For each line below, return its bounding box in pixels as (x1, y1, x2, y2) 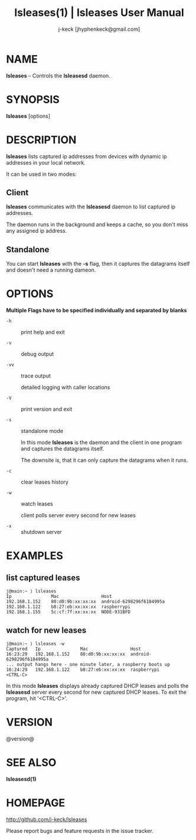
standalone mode (21, 427, 64, 435)
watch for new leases (6, 625, 87, 635)
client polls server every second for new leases (21, 512, 136, 519)
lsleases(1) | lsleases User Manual (14, 6, 184, 20)
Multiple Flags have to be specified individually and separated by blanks (6, 307, 187, 314)
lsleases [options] (6, 112, 51, 120)
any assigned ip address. (6, 227, 67, 234)
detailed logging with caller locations (21, 384, 110, 391)
